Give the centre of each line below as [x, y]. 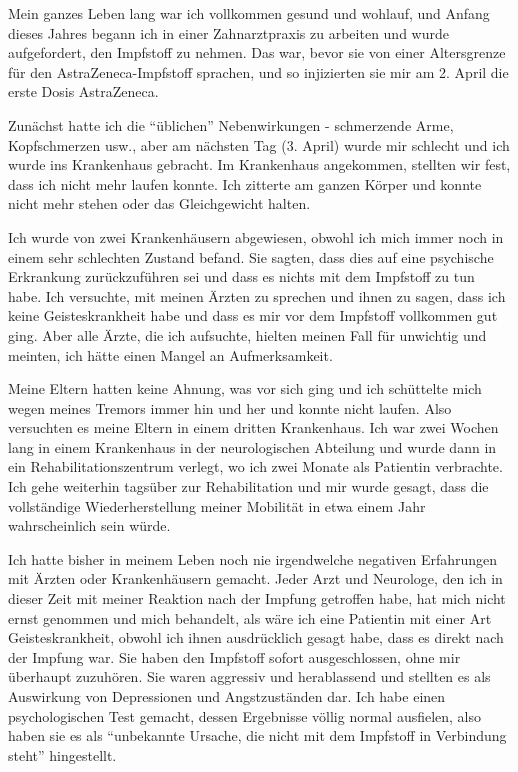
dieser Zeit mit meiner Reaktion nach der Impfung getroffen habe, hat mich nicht [257, 598]
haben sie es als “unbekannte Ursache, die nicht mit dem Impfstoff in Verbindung [257, 735]
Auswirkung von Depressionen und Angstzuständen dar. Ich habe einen [227, 696]
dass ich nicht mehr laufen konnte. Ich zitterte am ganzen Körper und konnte [245, 183]
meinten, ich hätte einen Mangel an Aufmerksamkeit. [170, 354]
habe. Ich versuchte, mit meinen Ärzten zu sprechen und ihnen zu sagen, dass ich [257, 295]
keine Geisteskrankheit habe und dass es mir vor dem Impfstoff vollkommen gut [253, 315]
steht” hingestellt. [62, 754]
